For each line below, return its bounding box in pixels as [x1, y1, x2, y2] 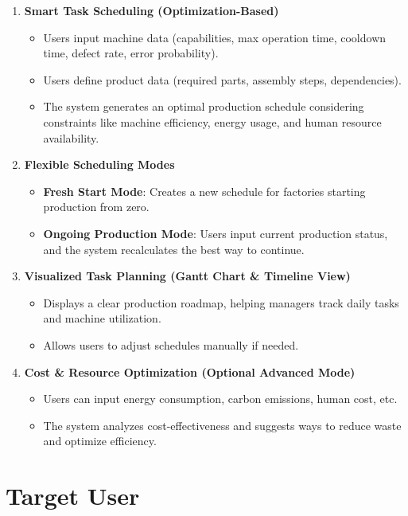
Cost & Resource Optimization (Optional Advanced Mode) [24, 363, 356, 380]
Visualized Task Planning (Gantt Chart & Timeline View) [24, 268, 351, 284]
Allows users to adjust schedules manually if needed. [43, 336, 299, 353]
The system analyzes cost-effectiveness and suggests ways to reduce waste [43, 416, 402, 433]
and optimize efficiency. [43, 432, 157, 449]
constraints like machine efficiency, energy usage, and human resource [43, 113, 382, 130]
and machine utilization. [43, 310, 161, 326]
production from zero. [43, 198, 150, 215]
